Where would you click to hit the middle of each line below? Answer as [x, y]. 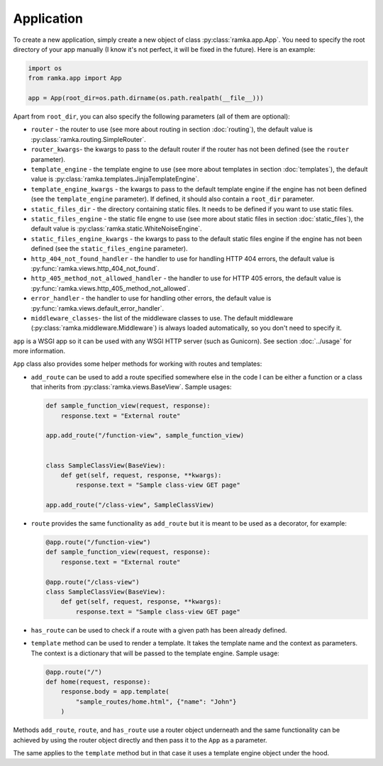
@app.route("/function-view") [98, 542]
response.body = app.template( [115, 692]
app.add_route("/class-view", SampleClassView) [130, 505]
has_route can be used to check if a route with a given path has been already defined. [159, 630]
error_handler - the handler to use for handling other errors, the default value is [151, 299]
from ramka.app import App [75, 78]
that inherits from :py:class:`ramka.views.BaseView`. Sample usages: [131, 387]
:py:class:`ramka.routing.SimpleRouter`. [89, 139]
